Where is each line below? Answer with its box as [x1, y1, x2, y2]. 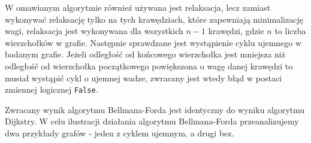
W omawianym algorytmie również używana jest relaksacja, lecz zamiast [5, 1, 271, 13]
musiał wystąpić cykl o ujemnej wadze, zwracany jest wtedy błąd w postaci [5, 71, 282, 84]
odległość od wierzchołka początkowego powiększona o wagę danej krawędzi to [5, 59, 293, 72]
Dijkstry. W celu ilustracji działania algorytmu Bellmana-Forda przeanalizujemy [5, 115, 299, 127]
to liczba [274, 25, 306, 37]
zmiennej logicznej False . [5, 83, 98, 96]
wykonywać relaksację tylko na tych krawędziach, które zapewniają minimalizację [5, 13, 303, 25]
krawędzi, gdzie [208, 25, 264, 37]
